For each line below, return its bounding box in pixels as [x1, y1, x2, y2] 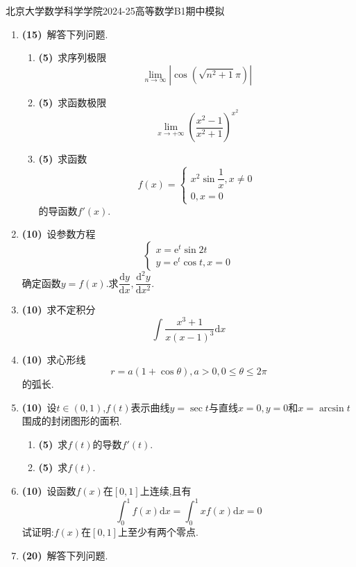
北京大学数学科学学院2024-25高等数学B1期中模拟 [6, 3, 225, 17]
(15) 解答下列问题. [22, 26, 108, 41]
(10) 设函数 [22, 484, 76, 498]
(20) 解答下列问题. [22, 548, 108, 562]
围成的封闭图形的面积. [22, 413, 122, 428]
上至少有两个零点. [117, 524, 198, 539]
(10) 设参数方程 [22, 227, 96, 241]
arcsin [319, 403, 344, 413]
